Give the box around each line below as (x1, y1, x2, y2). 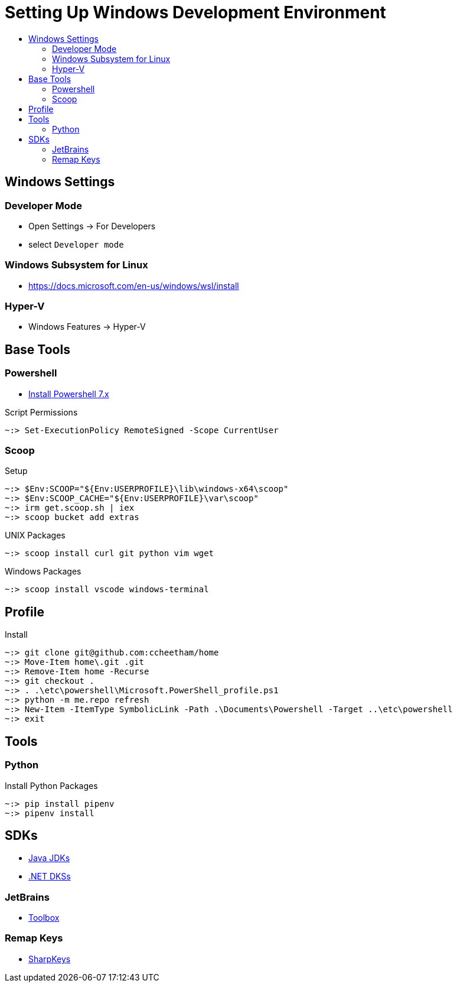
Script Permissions (5, 407, 78, 417)
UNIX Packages (5, 530, 66, 541)
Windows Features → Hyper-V (28, 322, 146, 332)
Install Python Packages (5, 780, 98, 791)
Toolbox (28, 913, 60, 923)
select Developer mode (28, 239, 124, 249)
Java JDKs (28, 853, 70, 863)
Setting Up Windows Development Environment (5, 2, 386, 22)
